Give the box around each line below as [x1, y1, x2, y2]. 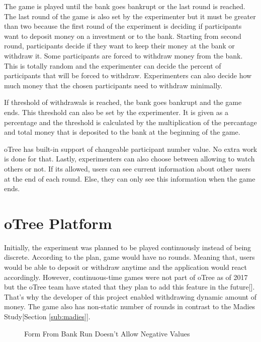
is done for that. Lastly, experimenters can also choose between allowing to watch [4, 153, 255, 164]
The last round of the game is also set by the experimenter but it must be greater [4, 11, 256, 21]
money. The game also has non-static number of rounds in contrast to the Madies [4, 301, 255, 312]
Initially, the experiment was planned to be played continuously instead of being [4, 242, 251, 252]
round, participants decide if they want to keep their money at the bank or [4, 40, 235, 51]
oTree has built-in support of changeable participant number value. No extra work [4, 143, 257, 154]
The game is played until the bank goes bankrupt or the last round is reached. [4, 1, 245, 11]
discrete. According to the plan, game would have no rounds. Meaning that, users [4, 252, 255, 262]
